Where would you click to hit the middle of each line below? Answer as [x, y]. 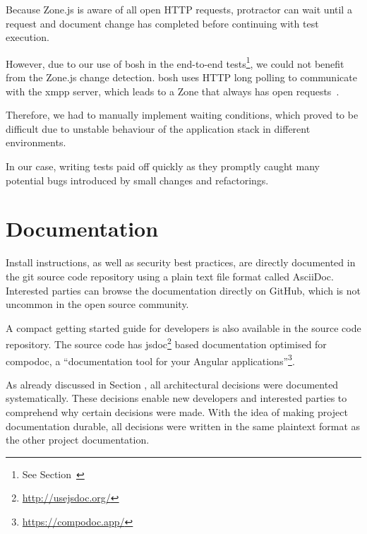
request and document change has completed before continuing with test [162, 23]
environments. [36, 142]
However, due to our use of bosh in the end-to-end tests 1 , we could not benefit [175, 62]
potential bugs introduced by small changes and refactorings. [137, 180]
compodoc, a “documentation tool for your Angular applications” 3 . [150, 360]
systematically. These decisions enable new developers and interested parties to [176, 398]
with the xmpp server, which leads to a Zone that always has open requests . [173, 91]
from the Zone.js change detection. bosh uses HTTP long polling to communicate [181, 77]
